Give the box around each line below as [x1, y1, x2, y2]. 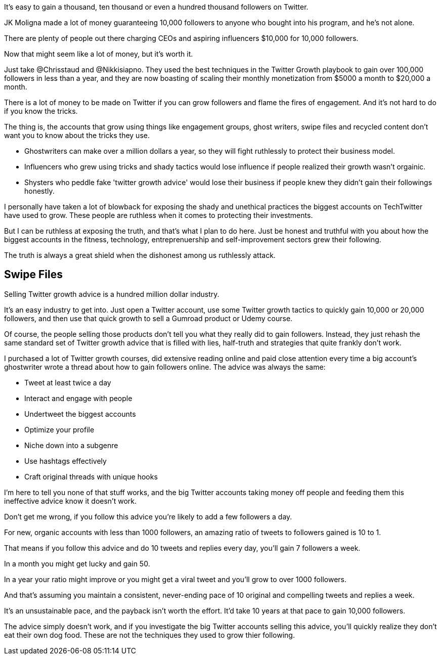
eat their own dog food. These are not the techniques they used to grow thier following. [4, 630, 295, 639]
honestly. [24, 187, 55, 195]
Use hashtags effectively [24, 456, 107, 465]
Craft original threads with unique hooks [24, 472, 158, 481]
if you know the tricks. [4, 107, 78, 115]
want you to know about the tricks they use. [4, 131, 150, 140]
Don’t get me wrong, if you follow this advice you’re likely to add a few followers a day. [4, 512, 292, 521]
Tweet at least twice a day [24, 378, 111, 387]
